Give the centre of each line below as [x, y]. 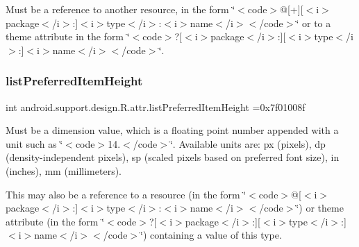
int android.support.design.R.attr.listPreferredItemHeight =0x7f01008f [156, 107]
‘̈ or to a [314, 23]
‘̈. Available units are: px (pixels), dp [248, 143]
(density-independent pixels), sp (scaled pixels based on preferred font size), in [173, 157]
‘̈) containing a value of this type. [211, 235]
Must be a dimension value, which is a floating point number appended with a [172, 130]
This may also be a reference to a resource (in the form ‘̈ [126, 194]
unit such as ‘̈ [34, 143]
